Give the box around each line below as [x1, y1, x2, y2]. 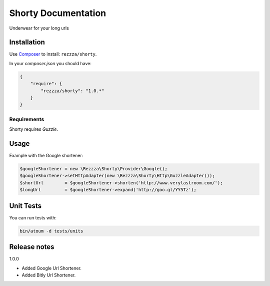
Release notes [9, 243, 54, 251]
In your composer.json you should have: [9, 60, 92, 66]
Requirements [9, 116, 44, 123]
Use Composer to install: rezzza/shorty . [9, 51, 97, 57]
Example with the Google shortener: [9, 153, 83, 159]
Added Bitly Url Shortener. [21, 272, 76, 278]
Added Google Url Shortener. [21, 265, 82, 271]
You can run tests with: [9, 214, 57, 220]
